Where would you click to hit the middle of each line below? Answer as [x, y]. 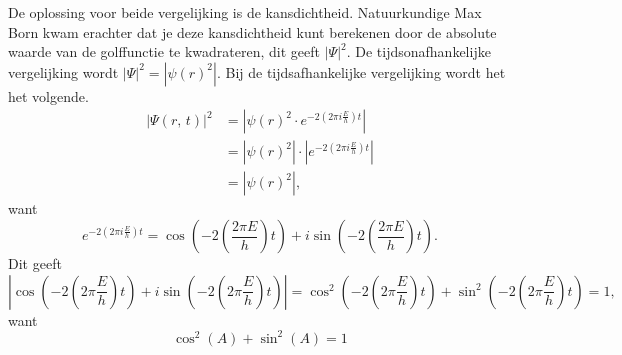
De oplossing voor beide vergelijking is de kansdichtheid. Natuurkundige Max [245, 12]
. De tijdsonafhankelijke [418, 51]
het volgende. [48, 95]
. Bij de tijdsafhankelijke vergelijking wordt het [361, 71]
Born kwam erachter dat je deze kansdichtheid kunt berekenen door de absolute [252, 31]
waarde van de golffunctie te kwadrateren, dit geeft [164, 51]
